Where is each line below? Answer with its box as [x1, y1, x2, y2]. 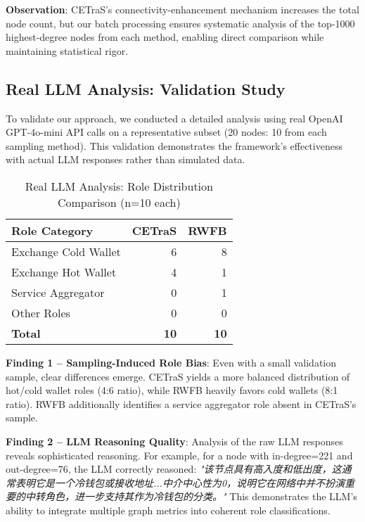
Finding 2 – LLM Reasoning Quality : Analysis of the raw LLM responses [6, 433, 343, 448]
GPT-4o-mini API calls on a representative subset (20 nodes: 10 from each [6, 125, 327, 139]
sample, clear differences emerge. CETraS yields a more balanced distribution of [6, 369, 350, 383]
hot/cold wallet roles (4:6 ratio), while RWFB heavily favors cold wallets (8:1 [6, 383, 338, 397]
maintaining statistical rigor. [6, 43, 129, 58]
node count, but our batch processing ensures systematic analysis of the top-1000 [6, 15, 355, 30]
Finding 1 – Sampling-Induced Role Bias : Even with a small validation [6, 355, 337, 369]
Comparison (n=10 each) [57, 193, 181, 210]
